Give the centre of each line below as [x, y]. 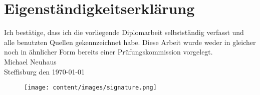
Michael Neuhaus [30, 61]
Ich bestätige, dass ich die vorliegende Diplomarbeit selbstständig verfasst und [124, 32]
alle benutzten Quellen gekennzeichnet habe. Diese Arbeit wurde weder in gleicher [130, 42]
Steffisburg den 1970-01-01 [45, 71]
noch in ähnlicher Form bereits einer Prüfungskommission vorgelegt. [108, 52]
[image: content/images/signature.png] [90, 88]
